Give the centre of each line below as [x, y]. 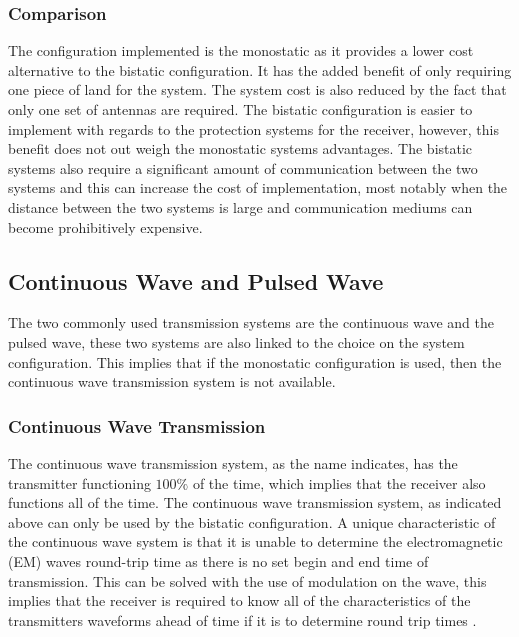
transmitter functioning [79, 482]
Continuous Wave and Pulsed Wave [196, 280]
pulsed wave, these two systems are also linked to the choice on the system [236, 341]
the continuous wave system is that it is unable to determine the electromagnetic [255, 541]
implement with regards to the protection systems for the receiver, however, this [253, 128]
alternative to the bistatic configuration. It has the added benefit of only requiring [260, 69]
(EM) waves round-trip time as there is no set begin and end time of [218, 560]
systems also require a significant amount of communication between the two [243, 167]
